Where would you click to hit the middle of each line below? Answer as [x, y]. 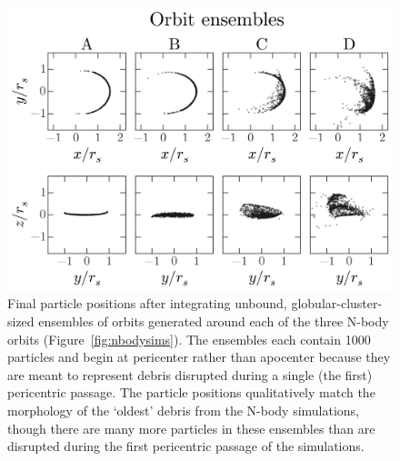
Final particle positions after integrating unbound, [147, 303]
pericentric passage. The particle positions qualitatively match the [191, 392]
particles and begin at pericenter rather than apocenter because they [199, 357]
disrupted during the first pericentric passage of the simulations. [186, 446]
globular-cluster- [337, 303]
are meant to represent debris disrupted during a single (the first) [190, 374]
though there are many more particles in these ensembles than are [191, 428]
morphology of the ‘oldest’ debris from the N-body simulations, [184, 410]
